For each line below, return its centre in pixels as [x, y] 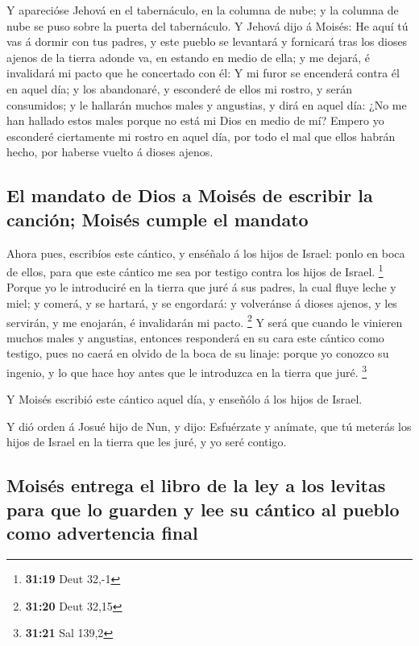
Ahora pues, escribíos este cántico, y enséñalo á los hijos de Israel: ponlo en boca [206, 253]
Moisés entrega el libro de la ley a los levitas [196, 485]
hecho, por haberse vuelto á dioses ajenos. [110, 152]
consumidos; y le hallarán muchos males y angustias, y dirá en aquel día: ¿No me [207, 104]
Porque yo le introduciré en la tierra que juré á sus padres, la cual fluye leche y [201, 287]
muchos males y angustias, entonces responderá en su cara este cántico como [195, 337]
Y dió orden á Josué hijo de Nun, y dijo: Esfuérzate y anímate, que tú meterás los [209, 426]
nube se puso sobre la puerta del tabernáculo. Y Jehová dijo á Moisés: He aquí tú [207, 25]
